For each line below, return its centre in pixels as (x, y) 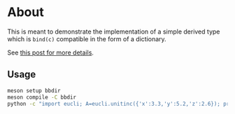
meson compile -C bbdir (42, 97)
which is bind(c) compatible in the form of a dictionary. (87, 38)
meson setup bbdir (34, 91)
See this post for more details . (51, 52)
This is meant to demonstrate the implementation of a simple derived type (114, 31)
